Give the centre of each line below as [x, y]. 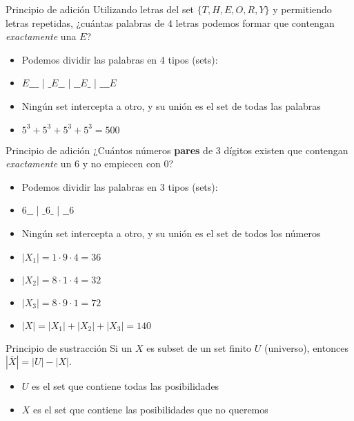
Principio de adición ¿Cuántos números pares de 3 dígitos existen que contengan [177, 150]
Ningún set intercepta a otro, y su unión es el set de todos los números [171, 233]
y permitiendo [302, 9]
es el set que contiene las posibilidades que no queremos [151, 409]
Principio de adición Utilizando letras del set [100, 9]
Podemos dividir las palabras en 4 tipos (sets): [120, 59]
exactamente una [41, 36]
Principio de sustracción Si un [69, 347]
